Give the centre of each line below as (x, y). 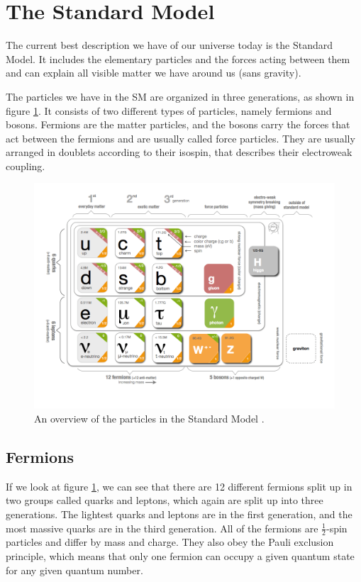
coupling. (26, 166)
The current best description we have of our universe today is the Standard (169, 45)
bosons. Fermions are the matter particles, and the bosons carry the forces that (178, 124)
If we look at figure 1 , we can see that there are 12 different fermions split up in (179, 486)
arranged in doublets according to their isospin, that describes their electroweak (179, 152)
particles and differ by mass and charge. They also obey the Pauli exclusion (170, 542)
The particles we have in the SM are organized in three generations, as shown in (180, 96)
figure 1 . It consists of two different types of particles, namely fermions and (169, 110)
